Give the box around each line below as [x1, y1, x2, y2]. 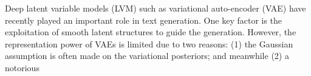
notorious [5, 61, 39, 74]
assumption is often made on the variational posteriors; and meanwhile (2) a [5, 49, 289, 62]
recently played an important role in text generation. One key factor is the [5, 13, 282, 26]
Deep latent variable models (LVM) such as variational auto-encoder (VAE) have [5, 2, 306, 14]
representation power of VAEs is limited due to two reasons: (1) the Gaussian [5, 37, 293, 50]
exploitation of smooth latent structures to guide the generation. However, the [5, 26, 296, 38]
